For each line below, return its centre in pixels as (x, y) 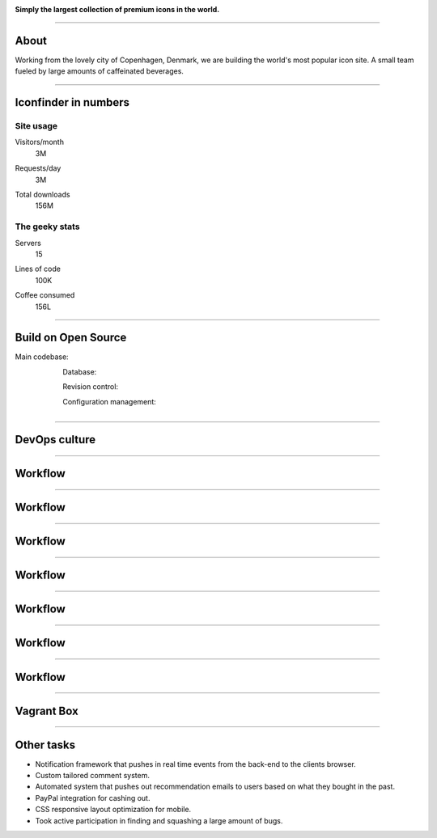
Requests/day (38, 168)
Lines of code (38, 269)
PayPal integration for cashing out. (93, 798)
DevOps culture (55, 440)
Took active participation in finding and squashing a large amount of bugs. (159, 820)
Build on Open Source (71, 338)
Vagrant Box (47, 711)
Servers (28, 243)
